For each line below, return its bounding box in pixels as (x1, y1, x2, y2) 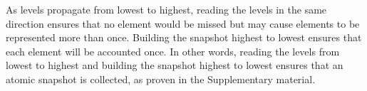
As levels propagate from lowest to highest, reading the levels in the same (6, 2, 327, 16)
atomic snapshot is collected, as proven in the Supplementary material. (6, 71, 316, 86)
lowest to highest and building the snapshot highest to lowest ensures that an (6, 58, 343, 73)
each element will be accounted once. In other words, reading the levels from (6, 43, 340, 58)
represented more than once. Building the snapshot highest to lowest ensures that (6, 30, 362, 45)
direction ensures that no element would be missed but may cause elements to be (6, 16, 360, 31)
